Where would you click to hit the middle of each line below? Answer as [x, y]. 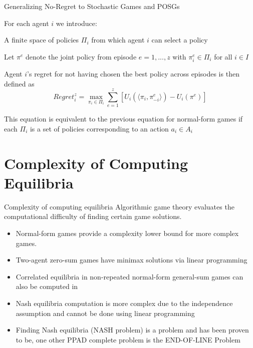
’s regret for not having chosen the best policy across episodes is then [133, 73]
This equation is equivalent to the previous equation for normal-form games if [123, 119]
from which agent [118, 40]
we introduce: [76, 23]
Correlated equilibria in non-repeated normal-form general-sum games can [130, 276]
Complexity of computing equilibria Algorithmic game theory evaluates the [119, 206]
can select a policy [180, 40]
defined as [19, 83]
